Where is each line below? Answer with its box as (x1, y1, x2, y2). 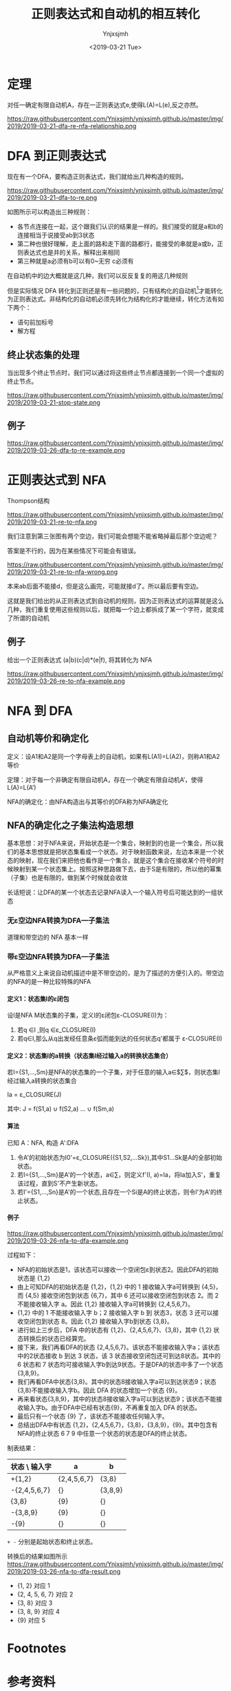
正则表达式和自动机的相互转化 (30, 6, 200, 22)
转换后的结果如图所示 (7, 1552, 67, 1560)
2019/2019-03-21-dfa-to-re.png (7, 193, 98, 201)
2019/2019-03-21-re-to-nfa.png (7, 517, 98, 526)
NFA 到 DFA (7, 703, 74, 718)
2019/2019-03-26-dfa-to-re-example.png (7, 446, 126, 454)
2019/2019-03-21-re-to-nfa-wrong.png (7, 567, 118, 576)
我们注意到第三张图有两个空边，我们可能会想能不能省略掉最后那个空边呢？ (7, 532, 218, 540)
